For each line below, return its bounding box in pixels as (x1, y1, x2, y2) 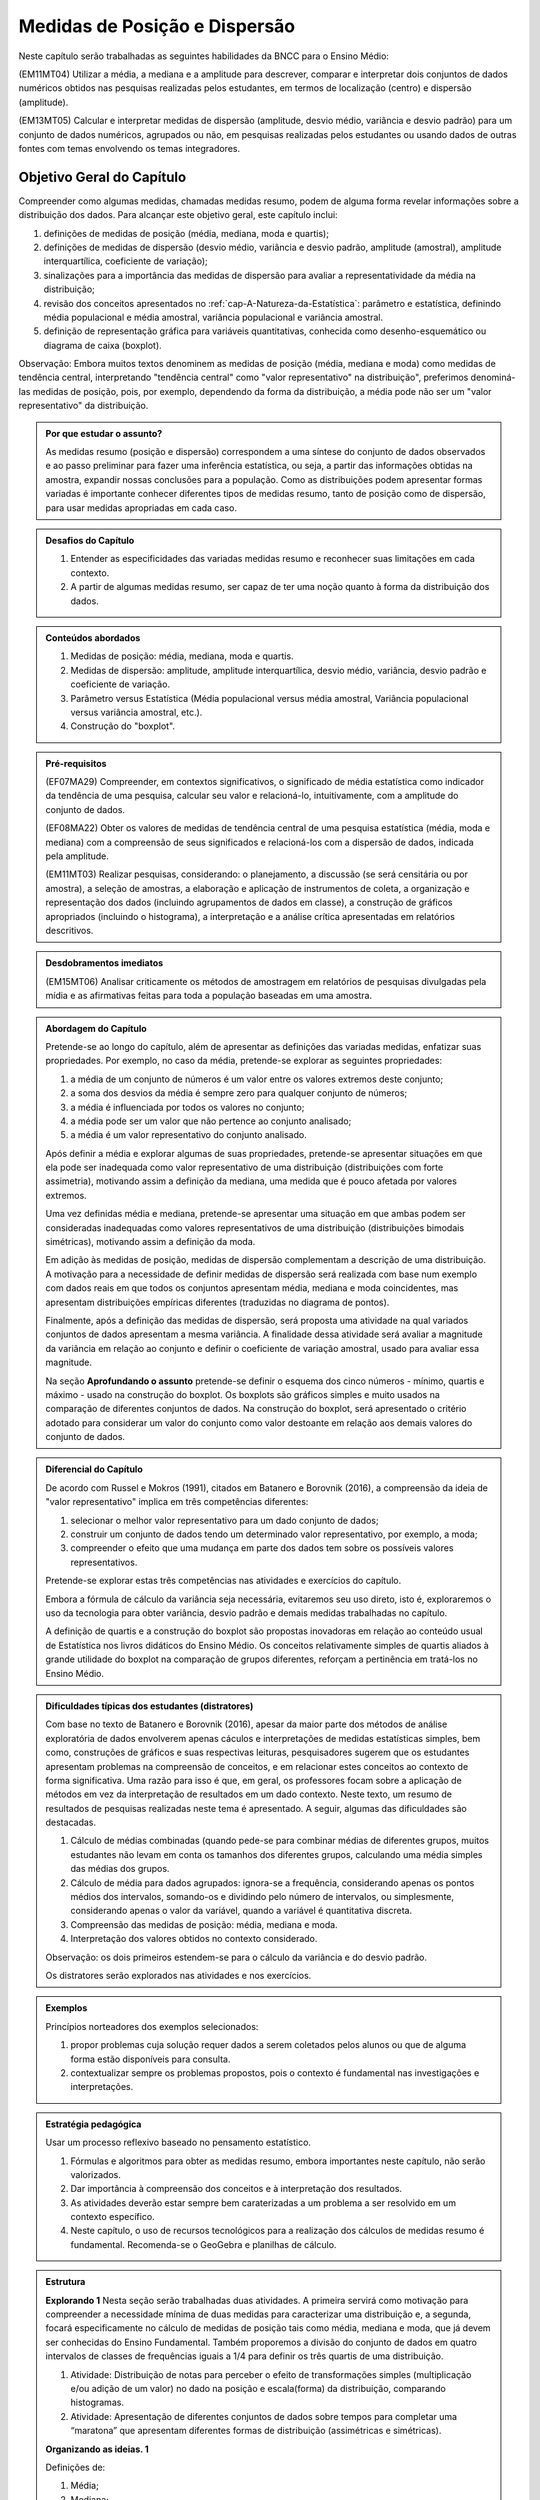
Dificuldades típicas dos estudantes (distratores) (45, 1700, 254, 1712)
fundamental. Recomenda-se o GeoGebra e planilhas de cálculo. (70, 2238, 337, 2250)
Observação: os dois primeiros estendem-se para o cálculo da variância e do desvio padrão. (45, 1951, 427, 1963)
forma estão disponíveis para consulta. (70, 2053, 231, 2065)
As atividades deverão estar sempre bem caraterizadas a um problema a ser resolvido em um (70, 2196, 457, 2209)
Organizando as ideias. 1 (45, 2443, 149, 2455)
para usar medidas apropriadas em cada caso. (45, 501, 237, 514)
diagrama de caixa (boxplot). (43, 339, 162, 351)
